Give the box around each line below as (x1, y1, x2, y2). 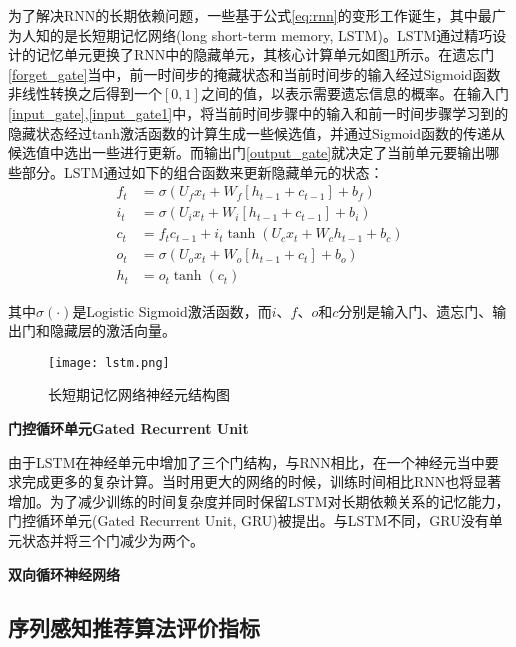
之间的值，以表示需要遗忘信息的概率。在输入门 (200, 83, 509, 104)
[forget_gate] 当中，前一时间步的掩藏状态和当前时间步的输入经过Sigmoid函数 (8, 63, 501, 84)
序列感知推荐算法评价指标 (8, 612, 260, 643)
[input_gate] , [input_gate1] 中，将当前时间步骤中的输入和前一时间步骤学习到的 (8, 102, 509, 123)
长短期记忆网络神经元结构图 (48, 384, 230, 405)
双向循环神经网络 (8, 563, 120, 584)
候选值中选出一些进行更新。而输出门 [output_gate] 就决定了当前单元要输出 (8, 142, 486, 163)
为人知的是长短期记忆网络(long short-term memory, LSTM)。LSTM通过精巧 (8, 24, 493, 45)
